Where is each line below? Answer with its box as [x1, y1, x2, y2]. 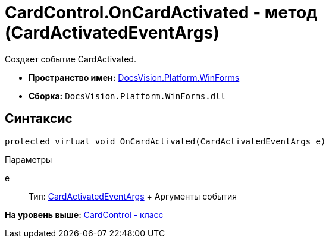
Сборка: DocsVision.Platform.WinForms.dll [29, 90, 225, 101]
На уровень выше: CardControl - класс [5, 209, 164, 220]
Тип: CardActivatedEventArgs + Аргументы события [29, 191, 237, 201]
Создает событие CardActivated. [5, 53, 136, 64]
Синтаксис [5, 111, 73, 127]
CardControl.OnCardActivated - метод [5, 2, 318, 23]
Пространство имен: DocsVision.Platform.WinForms [29, 72, 240, 83]
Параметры [5, 154, 52, 165]
